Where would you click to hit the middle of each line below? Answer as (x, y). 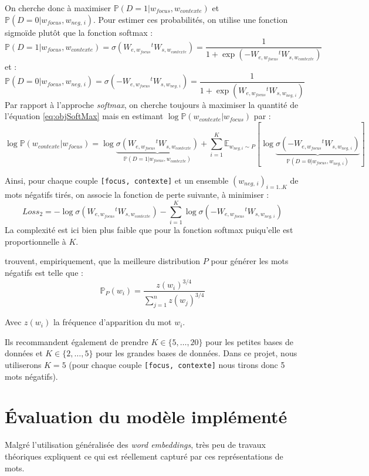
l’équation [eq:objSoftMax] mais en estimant (84, 116)
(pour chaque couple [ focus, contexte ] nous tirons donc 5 (177, 365)
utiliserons (23, 365)
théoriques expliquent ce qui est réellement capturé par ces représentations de (144, 456)
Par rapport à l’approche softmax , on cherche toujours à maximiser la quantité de (152, 104)
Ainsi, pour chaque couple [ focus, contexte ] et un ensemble (117, 180)
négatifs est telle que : (44, 272)
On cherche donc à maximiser (58, 8)
